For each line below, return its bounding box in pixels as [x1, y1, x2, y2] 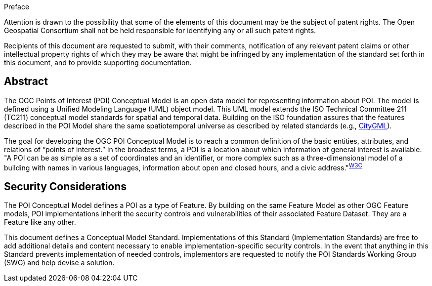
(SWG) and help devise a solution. [4, 258, 115, 267]
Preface [4, 2, 30, 11]
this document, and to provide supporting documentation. [4, 58, 192, 67]
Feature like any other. [4, 218, 76, 227]
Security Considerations [4, 180, 127, 193]
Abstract [4, 75, 48, 88]
